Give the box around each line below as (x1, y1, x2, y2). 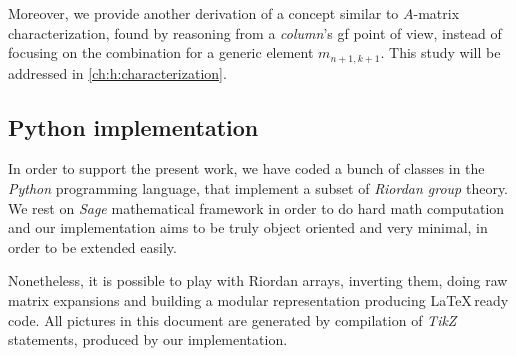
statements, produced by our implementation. (8, 329, 288, 350)
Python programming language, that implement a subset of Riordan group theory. (8, 178, 508, 199)
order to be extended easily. (8, 236, 177, 257)
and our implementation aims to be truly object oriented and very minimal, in (8, 217, 488, 238)
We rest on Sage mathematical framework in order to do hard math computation (8, 197, 505, 218)
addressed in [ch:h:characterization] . (8, 62, 227, 83)
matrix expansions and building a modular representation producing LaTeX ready (8, 290, 509, 310)
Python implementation (8, 111, 259, 142)
